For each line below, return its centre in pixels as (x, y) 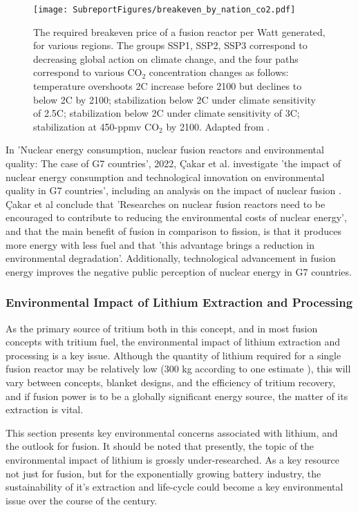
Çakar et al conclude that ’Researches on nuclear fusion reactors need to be (166, 203)
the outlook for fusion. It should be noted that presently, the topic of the (160, 446)
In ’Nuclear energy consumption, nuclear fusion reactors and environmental (165, 150)
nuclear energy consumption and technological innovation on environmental (165, 177)
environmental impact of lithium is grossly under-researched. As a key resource (172, 459)
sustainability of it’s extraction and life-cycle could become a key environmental (175, 487)
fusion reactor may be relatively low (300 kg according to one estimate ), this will (178, 369)
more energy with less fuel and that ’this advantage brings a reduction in (160, 244)
